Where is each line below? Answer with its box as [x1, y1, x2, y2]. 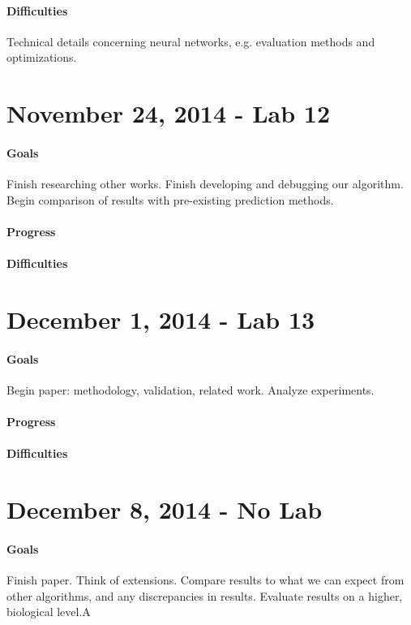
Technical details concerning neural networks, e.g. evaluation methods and [6, 32, 375, 50]
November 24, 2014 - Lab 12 [6, 97, 331, 130]
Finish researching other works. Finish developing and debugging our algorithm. [6, 175, 404, 192]
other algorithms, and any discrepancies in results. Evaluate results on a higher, [6, 587, 403, 604]
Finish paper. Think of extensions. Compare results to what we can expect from [6, 571, 405, 588]
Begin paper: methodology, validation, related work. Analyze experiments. [6, 381, 375, 398]
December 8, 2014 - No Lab [6, 493, 323, 526]
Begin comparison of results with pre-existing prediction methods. [6, 191, 334, 208]
